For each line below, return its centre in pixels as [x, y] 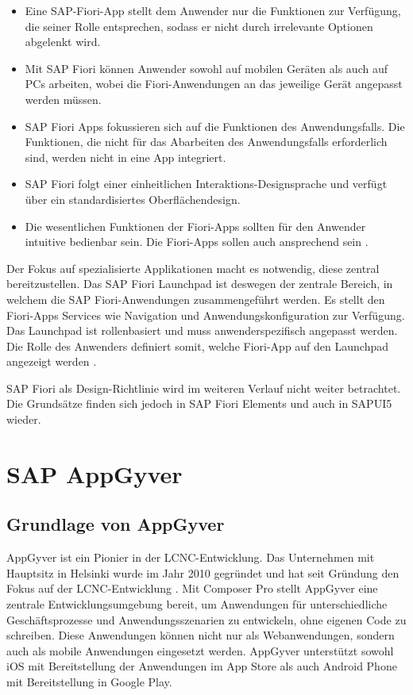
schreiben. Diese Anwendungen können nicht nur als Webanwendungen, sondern [201, 635]
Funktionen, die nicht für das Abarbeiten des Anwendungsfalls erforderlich [206, 142]
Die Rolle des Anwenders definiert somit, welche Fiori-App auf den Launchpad [198, 346]
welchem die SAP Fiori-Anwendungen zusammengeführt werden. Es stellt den [196, 299]
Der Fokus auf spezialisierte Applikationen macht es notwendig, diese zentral [193, 268]
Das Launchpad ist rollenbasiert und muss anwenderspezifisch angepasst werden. [202, 330]
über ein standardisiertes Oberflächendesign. [133, 199]
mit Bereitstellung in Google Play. [89, 681]
